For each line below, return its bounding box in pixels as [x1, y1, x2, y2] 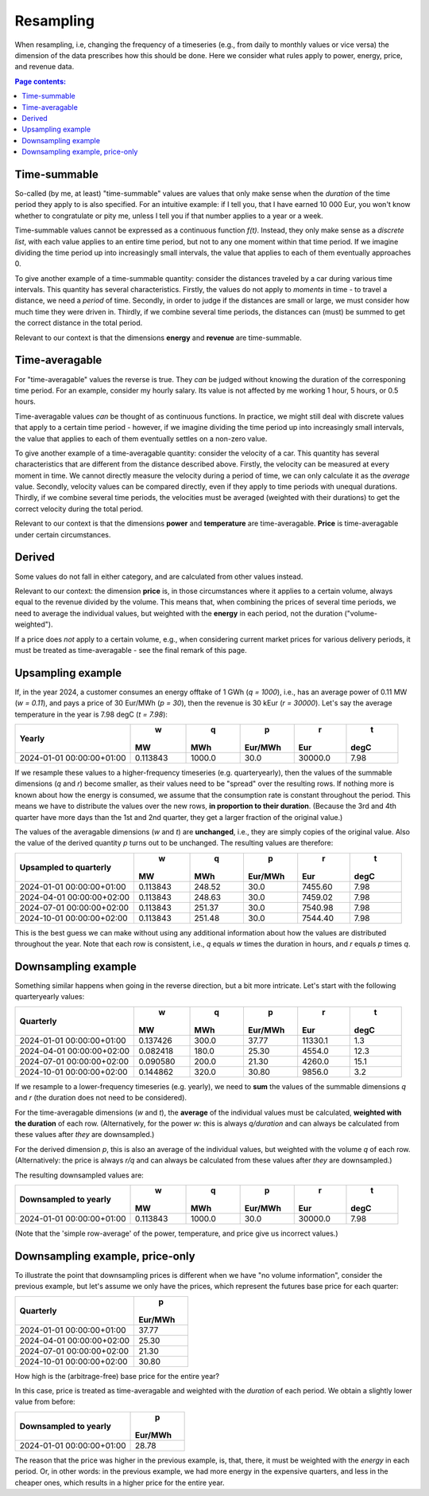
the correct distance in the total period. [14, 318, 143, 328]
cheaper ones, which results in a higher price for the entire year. [14, 1478, 225, 1487]
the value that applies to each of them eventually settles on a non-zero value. [14, 434, 268, 443]
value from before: [14, 1397, 75, 1407]
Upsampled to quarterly [19, 861, 111, 873]
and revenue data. [14, 62, 75, 72]
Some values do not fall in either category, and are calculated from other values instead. [14, 572, 303, 581]
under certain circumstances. [14, 529, 111, 539]
